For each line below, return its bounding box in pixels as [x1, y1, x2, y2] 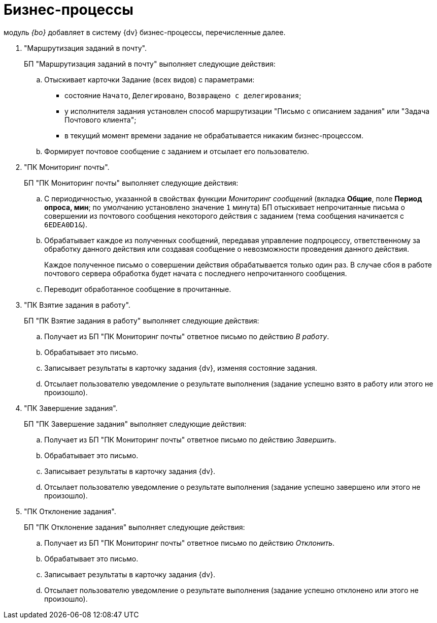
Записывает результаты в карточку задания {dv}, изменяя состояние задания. [44, 363, 317, 372]
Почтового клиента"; [64, 115, 137, 124]
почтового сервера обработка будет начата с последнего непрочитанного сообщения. [44, 269, 347, 278]
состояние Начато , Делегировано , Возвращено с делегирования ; [64, 91, 301, 100]
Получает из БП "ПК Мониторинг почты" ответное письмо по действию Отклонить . [44, 538, 335, 547]
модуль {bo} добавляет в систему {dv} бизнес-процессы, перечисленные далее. [4, 27, 286, 37]
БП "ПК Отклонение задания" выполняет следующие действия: [24, 522, 245, 531]
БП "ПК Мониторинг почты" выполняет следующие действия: [24, 178, 239, 187]
